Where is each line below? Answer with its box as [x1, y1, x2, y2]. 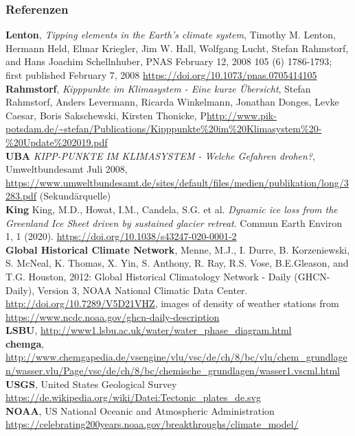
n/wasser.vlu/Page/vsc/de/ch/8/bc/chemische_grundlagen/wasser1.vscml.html [5, 363, 340, 378]
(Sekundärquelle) [39, 189, 111, 203]
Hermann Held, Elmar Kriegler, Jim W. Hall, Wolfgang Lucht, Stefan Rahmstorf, [5, 40, 349, 55]
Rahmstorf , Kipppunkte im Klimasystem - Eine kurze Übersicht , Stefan [5, 81, 311, 95]
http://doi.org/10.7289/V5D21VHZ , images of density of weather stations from [5, 296, 339, 311]
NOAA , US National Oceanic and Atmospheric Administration [5, 403, 275, 417]
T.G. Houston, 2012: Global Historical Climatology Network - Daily [5, 269, 291, 283]
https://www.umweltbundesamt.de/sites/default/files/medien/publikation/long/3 [5, 175, 349, 189]
